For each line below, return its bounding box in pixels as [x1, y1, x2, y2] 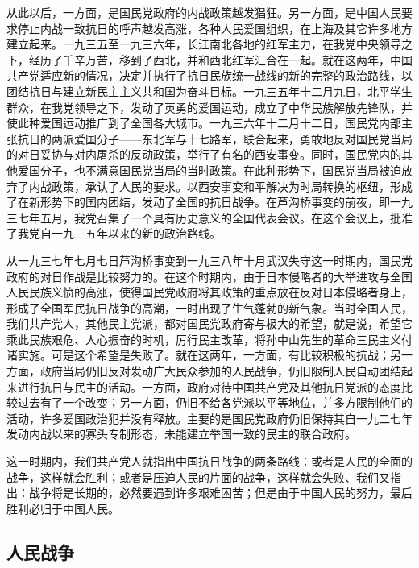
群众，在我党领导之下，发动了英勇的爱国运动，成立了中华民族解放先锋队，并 [6, 98, 413, 115]
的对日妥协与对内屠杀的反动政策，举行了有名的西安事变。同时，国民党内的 [6, 146, 401, 163]
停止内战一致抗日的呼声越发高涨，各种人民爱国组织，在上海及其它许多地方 [17, 19, 413, 36]
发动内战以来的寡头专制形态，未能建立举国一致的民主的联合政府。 [6, 425, 356, 442]
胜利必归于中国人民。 [6, 500, 119, 516]
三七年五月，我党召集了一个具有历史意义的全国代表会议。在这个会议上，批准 [6, 209, 413, 226]
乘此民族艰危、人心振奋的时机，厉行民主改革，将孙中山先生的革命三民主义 [6, 330, 401, 347]
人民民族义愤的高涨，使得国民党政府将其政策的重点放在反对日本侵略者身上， [6, 284, 413, 301]
